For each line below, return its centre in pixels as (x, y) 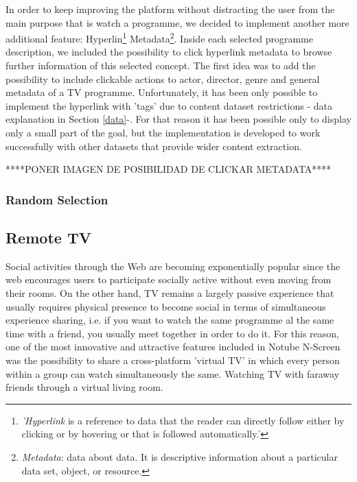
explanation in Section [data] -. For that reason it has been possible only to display (178, 119)
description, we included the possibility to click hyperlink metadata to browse (169, 52)
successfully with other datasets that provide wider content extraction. (154, 146)
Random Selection (57, 199)
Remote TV (48, 238)
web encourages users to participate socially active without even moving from (169, 279)
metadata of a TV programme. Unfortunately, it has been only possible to (162, 92)
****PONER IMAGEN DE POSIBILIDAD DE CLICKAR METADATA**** (169, 169)
